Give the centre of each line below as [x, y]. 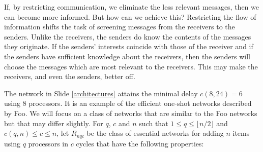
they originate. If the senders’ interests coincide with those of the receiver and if [129, 46]
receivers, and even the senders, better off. [70, 76]
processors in [48, 143]
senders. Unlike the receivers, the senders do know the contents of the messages [128, 36]
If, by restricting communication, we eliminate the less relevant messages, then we [131, 7]
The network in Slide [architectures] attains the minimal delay [101, 93]
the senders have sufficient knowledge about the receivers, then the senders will [127, 56]
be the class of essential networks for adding [155, 133]
